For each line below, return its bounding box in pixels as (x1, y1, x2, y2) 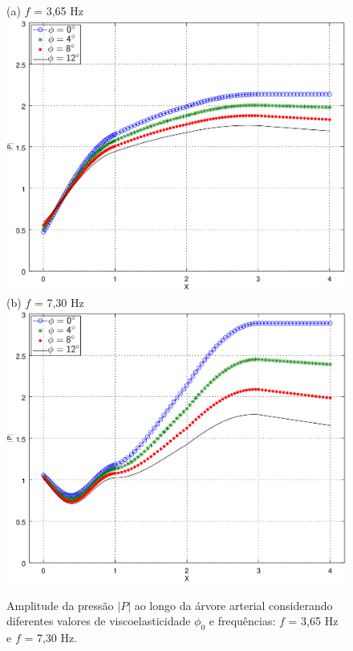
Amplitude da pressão (6, 596, 114, 613)
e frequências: (209, 612, 276, 629)
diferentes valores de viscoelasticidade (6, 612, 191, 629)
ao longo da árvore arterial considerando (134, 596, 333, 613)
